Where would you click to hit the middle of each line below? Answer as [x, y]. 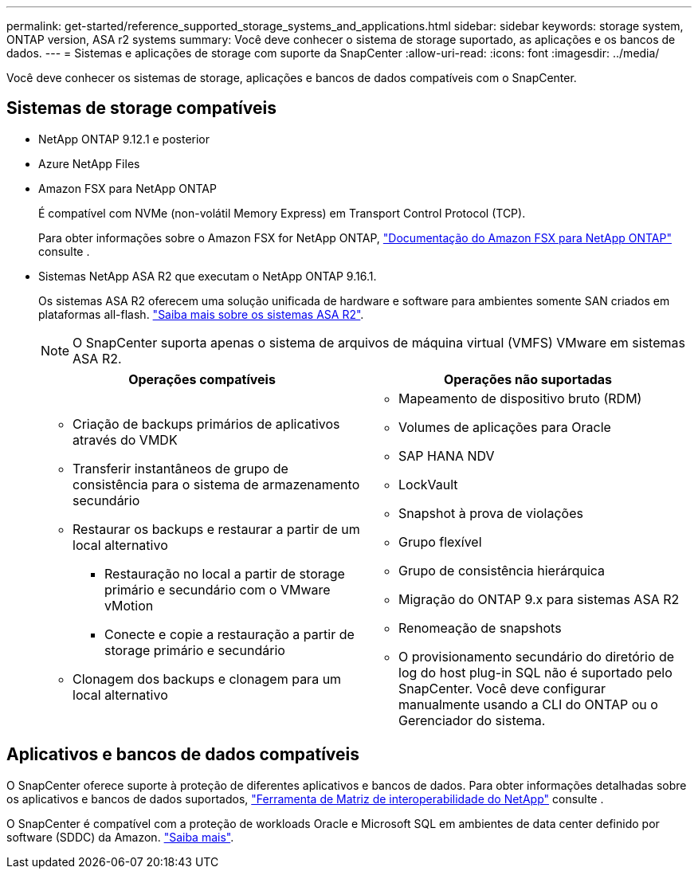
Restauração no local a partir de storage [225, 573]
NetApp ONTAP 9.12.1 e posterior [124, 139]
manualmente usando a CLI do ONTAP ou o [528, 704]
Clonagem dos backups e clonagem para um [207, 679]
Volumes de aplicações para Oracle [505, 427]
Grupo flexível [440, 541]
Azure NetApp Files [89, 163]
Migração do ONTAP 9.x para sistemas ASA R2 [539, 599]
